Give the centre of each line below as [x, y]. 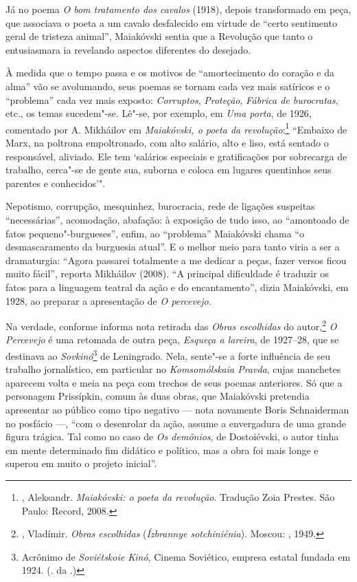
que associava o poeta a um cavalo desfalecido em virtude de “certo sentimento [171, 22]
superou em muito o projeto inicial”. [81, 463]
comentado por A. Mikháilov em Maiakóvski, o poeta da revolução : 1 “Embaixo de [176, 128]
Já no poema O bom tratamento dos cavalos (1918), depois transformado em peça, [178, 9]
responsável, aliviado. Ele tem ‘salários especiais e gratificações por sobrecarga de [176, 156]
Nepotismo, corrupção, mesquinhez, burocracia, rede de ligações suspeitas [160, 206]
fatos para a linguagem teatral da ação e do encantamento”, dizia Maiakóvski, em [177, 287]
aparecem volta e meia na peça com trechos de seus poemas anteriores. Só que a [174, 382]
